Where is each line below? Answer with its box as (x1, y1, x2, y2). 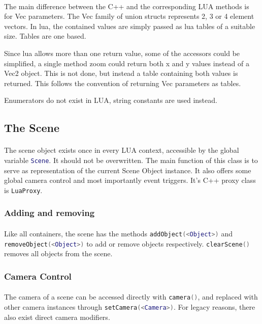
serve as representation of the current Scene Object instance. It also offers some (4, 165, 251, 175)
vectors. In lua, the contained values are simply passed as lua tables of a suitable (4, 20, 255, 31)
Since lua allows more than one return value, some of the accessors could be (4, 47, 240, 58)
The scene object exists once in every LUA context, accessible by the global (4, 145, 239, 155)
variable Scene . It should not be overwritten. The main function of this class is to (4, 154, 258, 165)
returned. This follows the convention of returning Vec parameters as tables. (4, 77, 241, 88)
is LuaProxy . (4, 184, 43, 195)
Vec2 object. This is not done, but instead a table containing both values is (4, 68, 238, 78)
